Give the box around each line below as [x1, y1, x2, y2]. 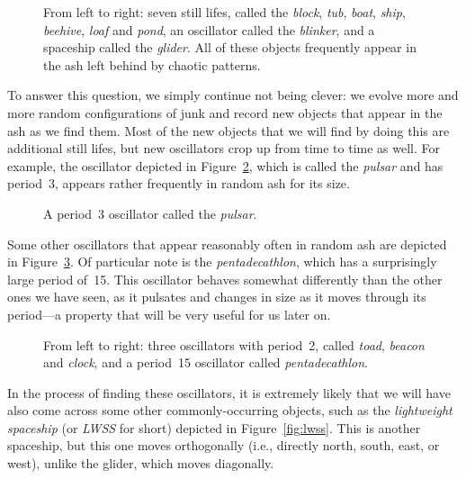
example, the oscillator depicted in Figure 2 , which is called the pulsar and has [7, 156, 444, 175]
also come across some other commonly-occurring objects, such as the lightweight [7, 401, 453, 420]
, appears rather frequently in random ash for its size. [54, 174, 350, 193]
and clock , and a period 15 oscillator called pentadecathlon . [43, 353, 368, 372]
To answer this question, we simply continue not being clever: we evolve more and [7, 86, 459, 104]
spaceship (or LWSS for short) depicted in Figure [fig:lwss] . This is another [7, 418, 421, 437]
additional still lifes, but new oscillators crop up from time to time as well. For [7, 139, 441, 158]
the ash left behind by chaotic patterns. [43, 55, 261, 74]
